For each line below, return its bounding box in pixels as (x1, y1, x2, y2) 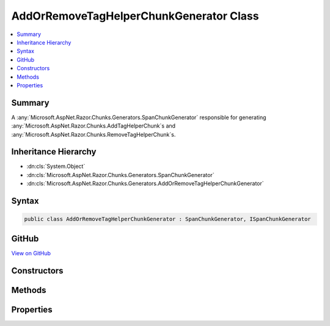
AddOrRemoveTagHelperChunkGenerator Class (11, 9, 259, 23)
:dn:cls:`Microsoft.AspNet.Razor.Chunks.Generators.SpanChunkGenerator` (26, 171, 215, 178)
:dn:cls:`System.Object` (26, 162, 86, 170)
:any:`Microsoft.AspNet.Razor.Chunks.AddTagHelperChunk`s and (11, 122, 176, 129)
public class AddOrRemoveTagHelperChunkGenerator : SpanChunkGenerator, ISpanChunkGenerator (24, 216, 311, 223)
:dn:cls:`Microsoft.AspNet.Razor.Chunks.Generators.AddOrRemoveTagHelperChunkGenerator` (26, 180, 264, 187)
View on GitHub (11, 249, 51, 256)
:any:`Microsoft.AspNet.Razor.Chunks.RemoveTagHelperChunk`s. (11, 131, 176, 138)
